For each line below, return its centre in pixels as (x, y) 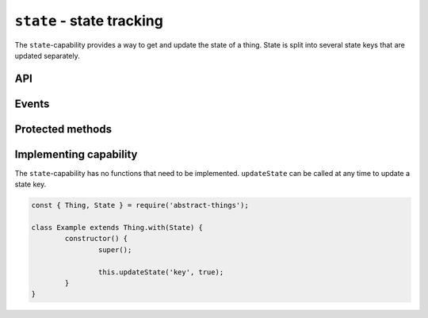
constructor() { (96, 239)
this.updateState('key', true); (161, 272)
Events (32, 103)
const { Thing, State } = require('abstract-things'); (140, 205)
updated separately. (48, 56)
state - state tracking (89, 21)
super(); (115, 249)
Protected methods (63, 129)
